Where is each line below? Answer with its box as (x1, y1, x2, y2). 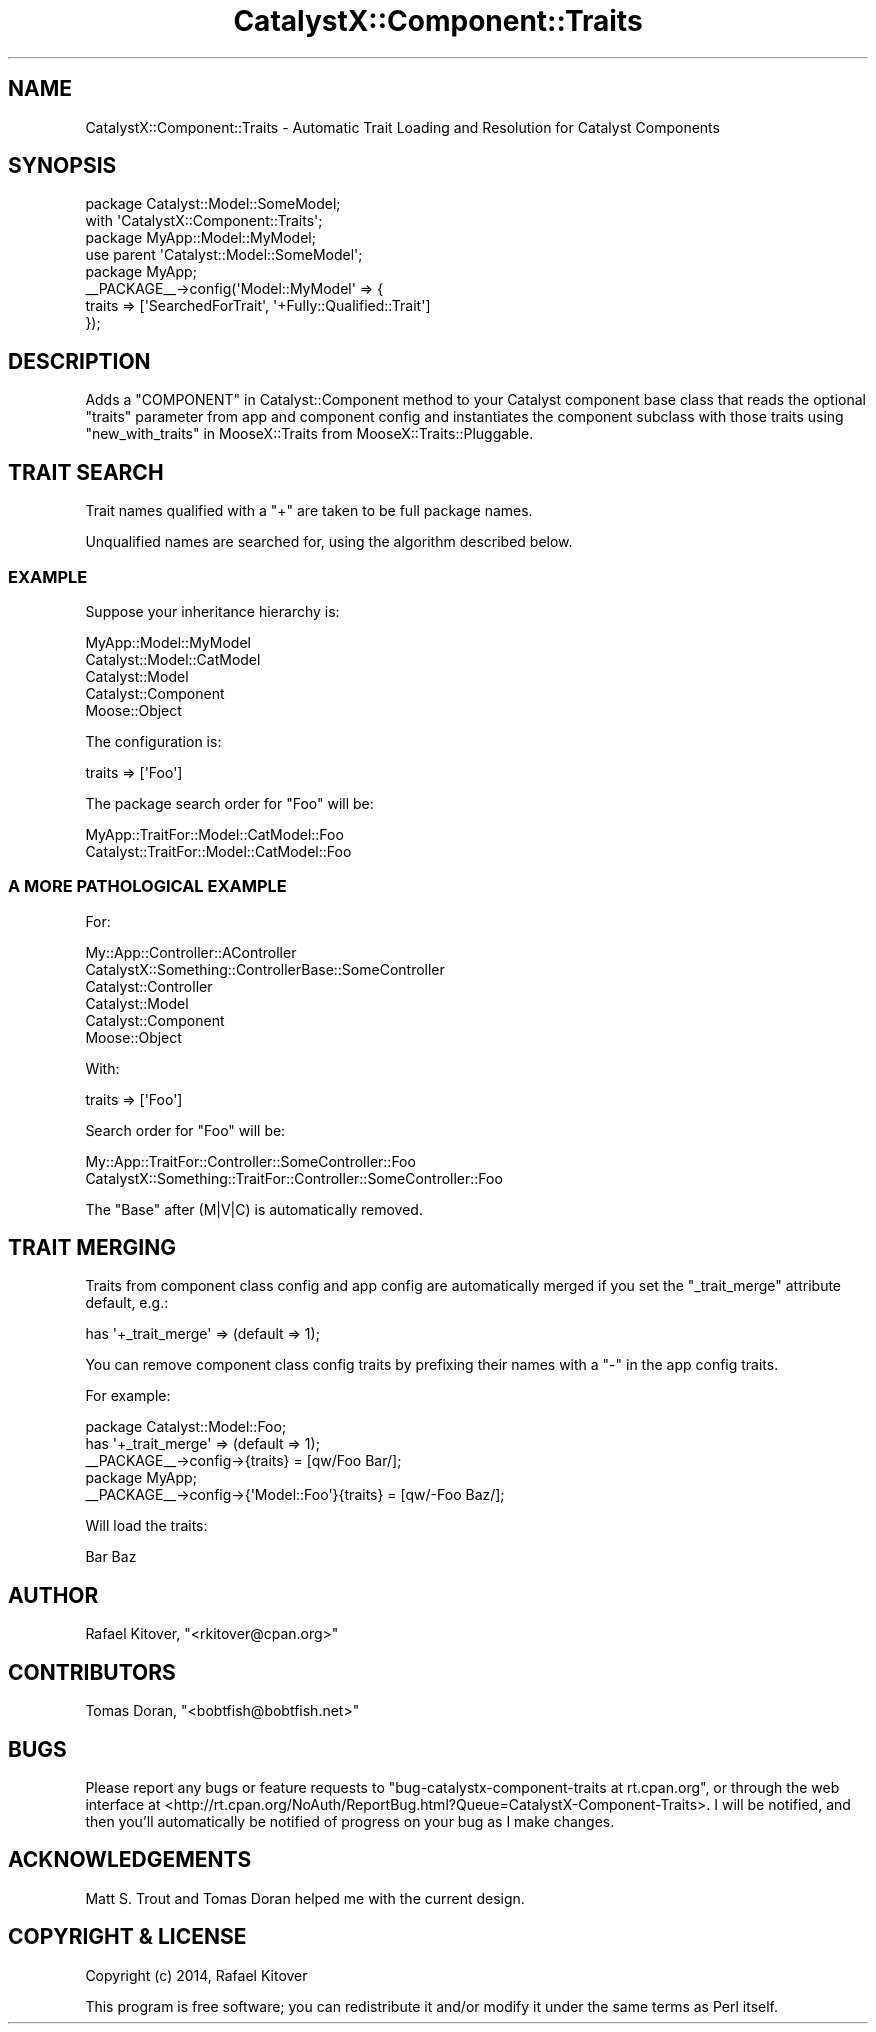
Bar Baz (85, 1548, 137, 1566)
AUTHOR (8, 1582, 99, 1608)
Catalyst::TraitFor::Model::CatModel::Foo (85, 842, 352, 860)
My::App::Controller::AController (85, 943, 297, 961)
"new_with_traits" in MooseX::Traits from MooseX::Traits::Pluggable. (85, 425, 534, 443)
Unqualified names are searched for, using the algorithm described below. (85, 533, 573, 551)
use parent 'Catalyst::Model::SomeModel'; (85, 246, 363, 264)
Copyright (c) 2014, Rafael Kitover (85, 1966, 308, 1984)
